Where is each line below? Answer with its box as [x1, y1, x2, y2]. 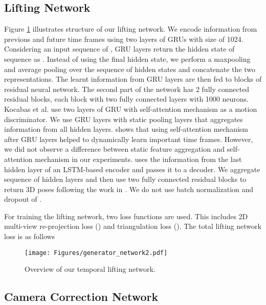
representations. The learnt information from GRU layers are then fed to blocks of [4, 74, 262, 84]
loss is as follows [4, 231, 55, 242]
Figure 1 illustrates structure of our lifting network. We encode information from [4, 24, 257, 34]
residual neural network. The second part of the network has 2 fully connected [4, 83, 250, 94]
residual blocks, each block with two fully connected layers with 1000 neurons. [4, 93, 249, 104]
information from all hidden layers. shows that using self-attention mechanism [4, 124, 248, 134]
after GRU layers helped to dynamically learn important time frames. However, [4, 133, 253, 144]
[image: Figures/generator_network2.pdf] [25, 249, 168, 256]
